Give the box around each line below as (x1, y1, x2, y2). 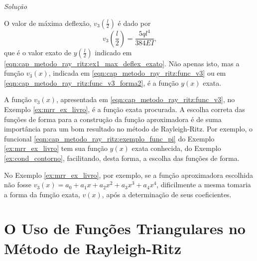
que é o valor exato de (4, 47, 71, 57)
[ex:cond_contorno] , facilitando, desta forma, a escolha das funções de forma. (4, 152, 240, 163)
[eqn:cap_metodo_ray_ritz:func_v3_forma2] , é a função (4, 77, 179, 88)
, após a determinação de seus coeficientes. (102, 189, 232, 199)
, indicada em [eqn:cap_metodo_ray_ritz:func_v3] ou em (48, 68, 226, 78)
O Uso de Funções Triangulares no (4, 218, 246, 239)
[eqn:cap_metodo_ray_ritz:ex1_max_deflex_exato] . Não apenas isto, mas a (4, 58, 240, 68)
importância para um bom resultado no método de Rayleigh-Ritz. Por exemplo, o (4, 124, 253, 134)
